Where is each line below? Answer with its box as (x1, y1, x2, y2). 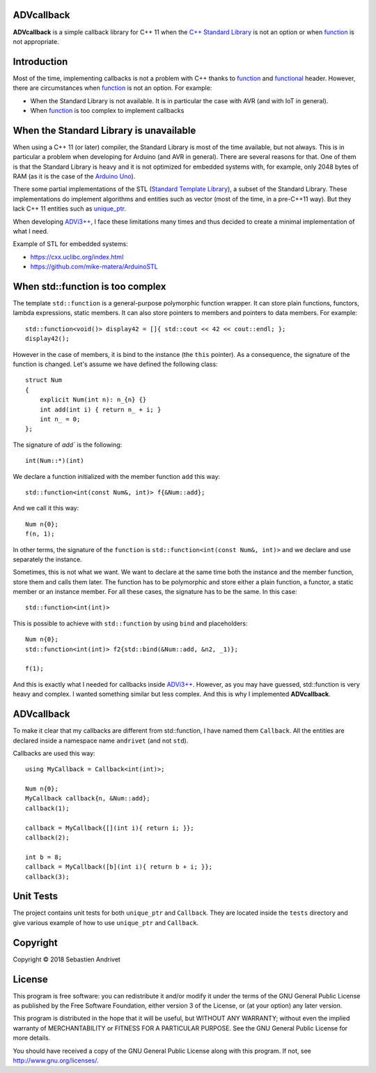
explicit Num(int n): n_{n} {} (39, 396, 147, 404)
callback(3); (25, 872, 70, 881)
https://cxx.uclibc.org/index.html (30, 252, 124, 261)
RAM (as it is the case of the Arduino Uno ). (13, 172, 136, 181)
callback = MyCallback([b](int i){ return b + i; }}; (25, 863, 212, 871)
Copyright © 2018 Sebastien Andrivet (13, 955, 121, 964)
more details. (13, 1034, 51, 1042)
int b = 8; (25, 853, 63, 861)
